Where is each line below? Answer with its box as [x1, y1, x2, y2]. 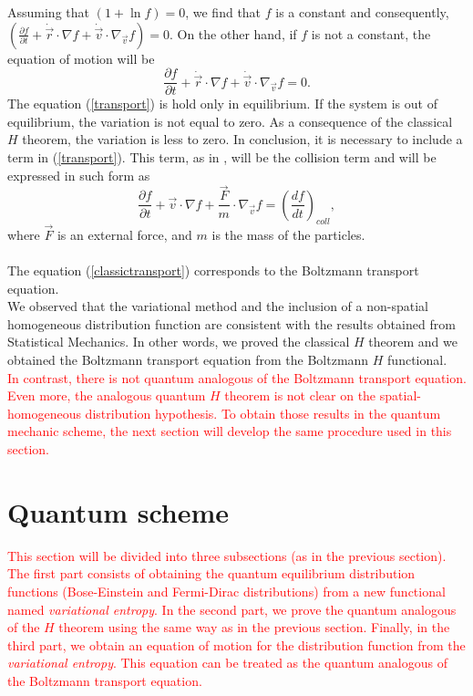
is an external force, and [57, 224, 192, 244]
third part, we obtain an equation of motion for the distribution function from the [7, 635, 466, 654]
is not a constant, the [311, 24, 431, 43]
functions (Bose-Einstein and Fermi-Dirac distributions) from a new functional [7, 581, 446, 600]
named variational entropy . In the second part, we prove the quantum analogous [7, 599, 457, 618]
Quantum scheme [7, 493, 230, 530]
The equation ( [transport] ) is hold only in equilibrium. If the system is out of [7, 94, 437, 113]
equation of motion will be [7, 48, 155, 68]
